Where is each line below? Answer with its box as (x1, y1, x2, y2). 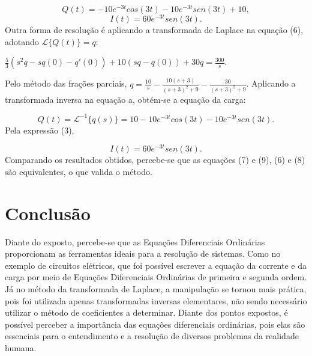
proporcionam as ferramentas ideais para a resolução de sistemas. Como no (5, 247, 281, 260)
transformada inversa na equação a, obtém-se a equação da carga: (5, 93, 246, 105)
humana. (5, 341, 37, 354)
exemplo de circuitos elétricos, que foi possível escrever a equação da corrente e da (5, 259, 307, 271)
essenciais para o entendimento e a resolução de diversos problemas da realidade (5, 330, 299, 342)
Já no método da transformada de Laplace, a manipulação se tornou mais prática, (5, 282, 307, 295)
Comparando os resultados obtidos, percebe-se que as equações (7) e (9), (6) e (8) (5, 153, 305, 166)
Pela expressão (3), (5, 123, 74, 136)
